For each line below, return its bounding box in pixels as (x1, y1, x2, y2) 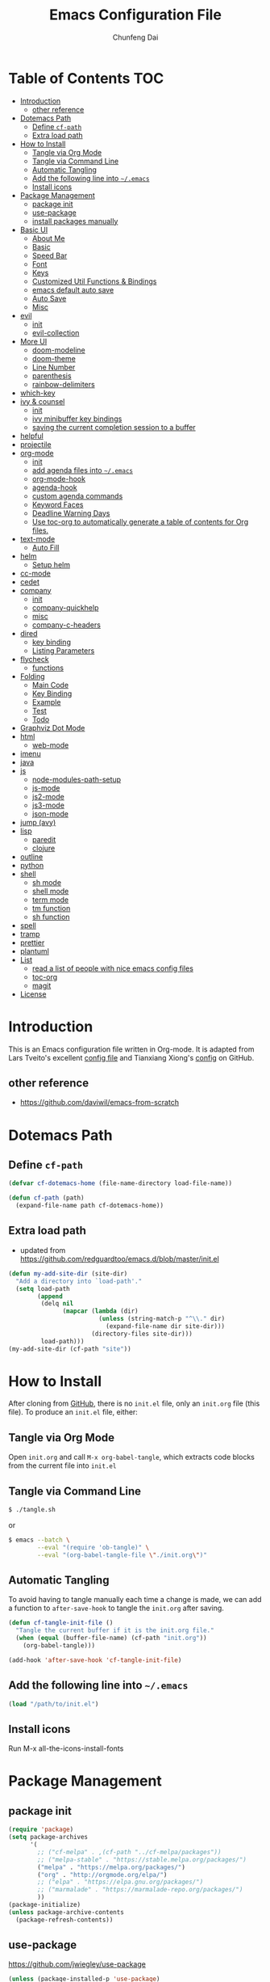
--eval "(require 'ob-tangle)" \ (37, 1543, 150, 1551)
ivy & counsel (19, 396, 65, 406)
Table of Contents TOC (8, 69, 164, 87)
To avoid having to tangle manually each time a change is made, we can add (8, 1595, 262, 1605)
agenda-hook (31, 483, 78, 492)
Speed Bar (31, 251, 68, 260)
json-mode (31, 808, 69, 818)
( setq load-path (15, 1284, 70, 1293)
